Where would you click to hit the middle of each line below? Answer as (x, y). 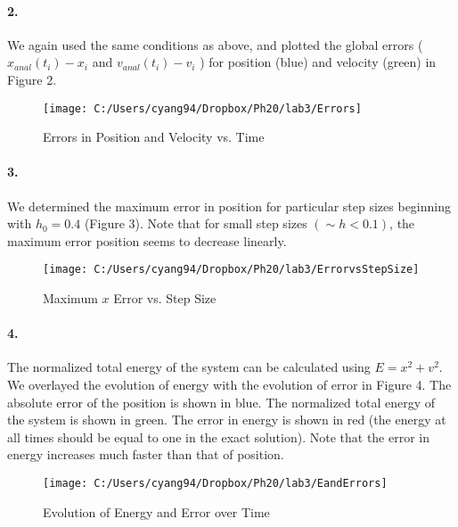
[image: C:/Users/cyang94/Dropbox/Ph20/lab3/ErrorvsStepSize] (231, 270)
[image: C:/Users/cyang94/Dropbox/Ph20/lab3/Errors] (202, 108)
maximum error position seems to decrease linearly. (147, 240)
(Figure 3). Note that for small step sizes (196, 223)
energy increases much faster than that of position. (146, 454)
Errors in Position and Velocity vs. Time (154, 137)
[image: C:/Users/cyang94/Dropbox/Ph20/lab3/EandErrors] (215, 484)
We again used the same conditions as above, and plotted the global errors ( (215, 44)
